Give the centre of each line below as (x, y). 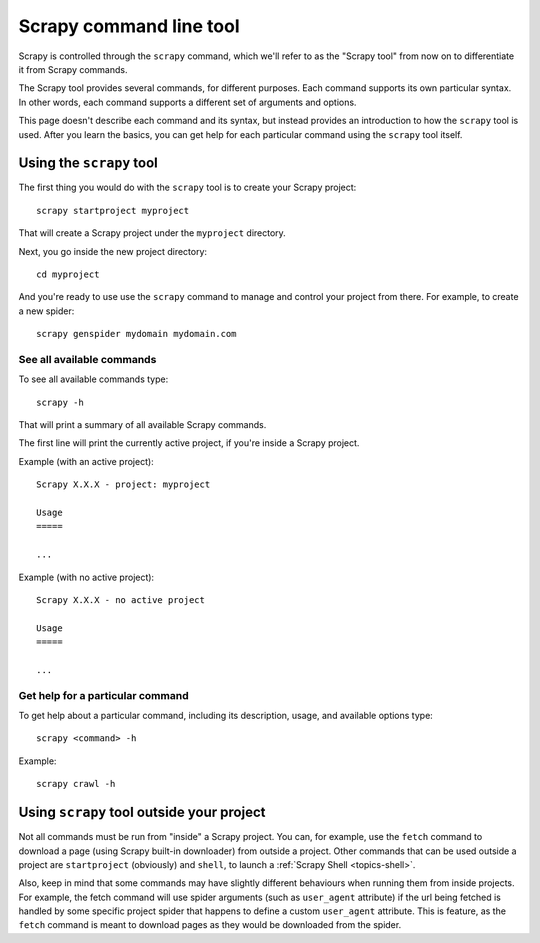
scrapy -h (60, 402)
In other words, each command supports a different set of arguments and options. (187, 102)
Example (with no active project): (86, 577)
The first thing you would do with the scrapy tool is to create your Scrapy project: (187, 187)
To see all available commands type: (93, 379)
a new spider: (46, 311)
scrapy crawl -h (76, 784)
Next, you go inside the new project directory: (113, 251)
